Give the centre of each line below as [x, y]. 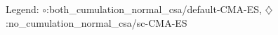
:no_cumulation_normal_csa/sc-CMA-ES [97, 22]
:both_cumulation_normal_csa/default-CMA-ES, [154, 9]
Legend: [22, 9]
